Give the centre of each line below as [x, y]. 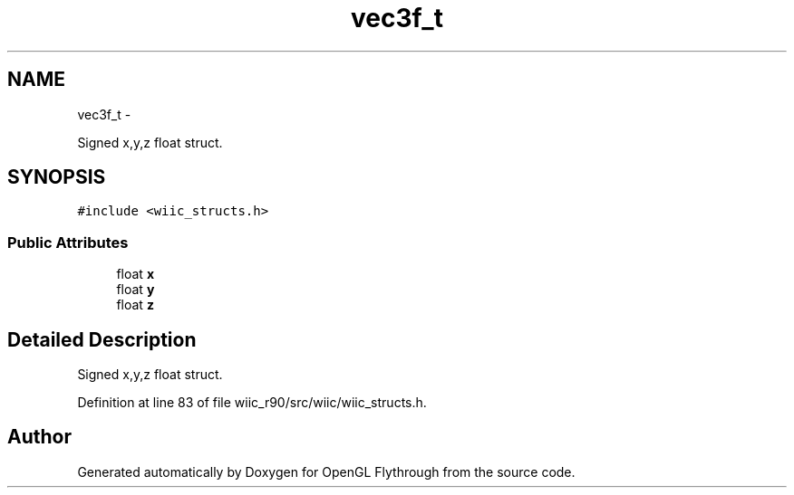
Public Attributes [68, 242]
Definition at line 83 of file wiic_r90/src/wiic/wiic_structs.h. [252, 403]
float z [135, 305]
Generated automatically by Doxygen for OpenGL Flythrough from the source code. [326, 471]
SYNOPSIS [57, 177]
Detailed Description [102, 339]
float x [135, 274]
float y [136, 290]
